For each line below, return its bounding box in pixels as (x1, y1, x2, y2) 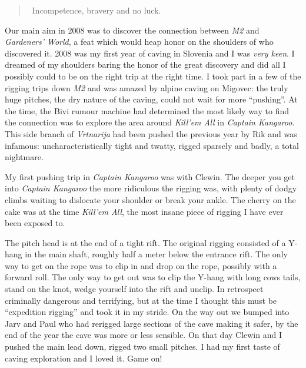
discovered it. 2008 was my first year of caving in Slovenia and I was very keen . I (5, 47, 295, 59)
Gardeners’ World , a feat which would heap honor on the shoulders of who (5, 35, 274, 48)
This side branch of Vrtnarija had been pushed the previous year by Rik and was (5, 127, 297, 140)
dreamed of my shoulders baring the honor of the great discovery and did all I (5, 58, 286, 71)
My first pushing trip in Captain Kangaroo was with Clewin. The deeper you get (5, 170, 295, 183)
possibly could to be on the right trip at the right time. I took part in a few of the (5, 69, 301, 82)
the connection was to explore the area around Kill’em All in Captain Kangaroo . (5, 116, 295, 128)
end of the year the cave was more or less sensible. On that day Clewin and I (5, 329, 282, 341)
